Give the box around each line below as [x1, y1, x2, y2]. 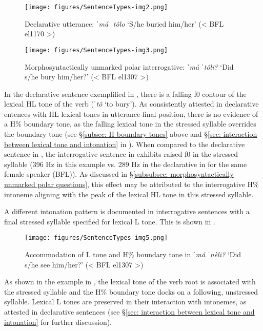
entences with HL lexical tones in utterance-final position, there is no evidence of [4, 108, 258, 119]
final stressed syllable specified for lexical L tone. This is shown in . [4, 216, 215, 226]
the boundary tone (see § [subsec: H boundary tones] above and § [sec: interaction [4, 129, 257, 139]
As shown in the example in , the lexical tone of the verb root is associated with [4, 276, 256, 287]
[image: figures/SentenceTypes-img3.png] [25, 46, 168, 54]
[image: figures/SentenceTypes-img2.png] [25, 4, 168, 11]
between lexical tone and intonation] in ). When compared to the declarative [4, 138, 245, 149]
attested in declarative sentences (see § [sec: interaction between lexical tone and [4, 306, 255, 317]
